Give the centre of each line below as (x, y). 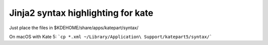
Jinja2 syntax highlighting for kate (81, 13)
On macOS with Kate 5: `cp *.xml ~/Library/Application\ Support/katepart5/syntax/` (111, 37)
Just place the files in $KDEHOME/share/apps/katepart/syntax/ (74, 28)
